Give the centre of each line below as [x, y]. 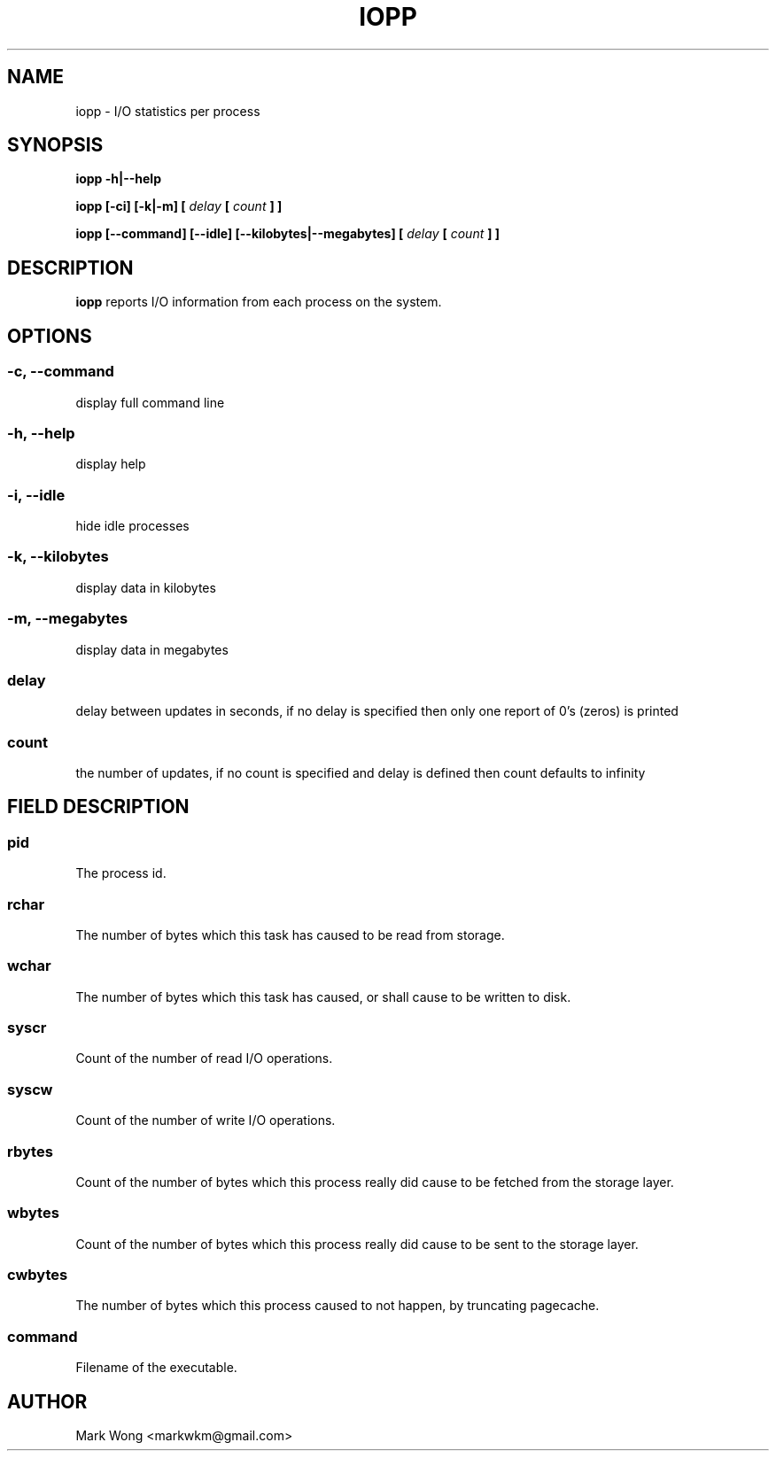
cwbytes [38, 1275]
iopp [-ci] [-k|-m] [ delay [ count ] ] [179, 206]
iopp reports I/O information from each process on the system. [259, 302]
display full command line [150, 402]
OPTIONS [50, 336]
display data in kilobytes [146, 587]
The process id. [121, 873]
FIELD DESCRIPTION [98, 807]
